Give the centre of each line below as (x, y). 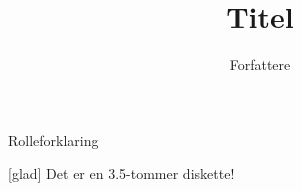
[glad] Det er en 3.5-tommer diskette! (121, 173)
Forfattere (260, 64)
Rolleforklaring (53, 139)
